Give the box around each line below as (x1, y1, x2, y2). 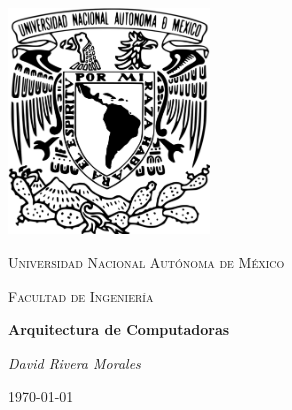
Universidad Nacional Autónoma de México (8, 251, 285, 272)
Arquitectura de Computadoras (8, 319, 230, 340)
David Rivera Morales (8, 352, 141, 373)
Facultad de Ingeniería (8, 285, 154, 306)
